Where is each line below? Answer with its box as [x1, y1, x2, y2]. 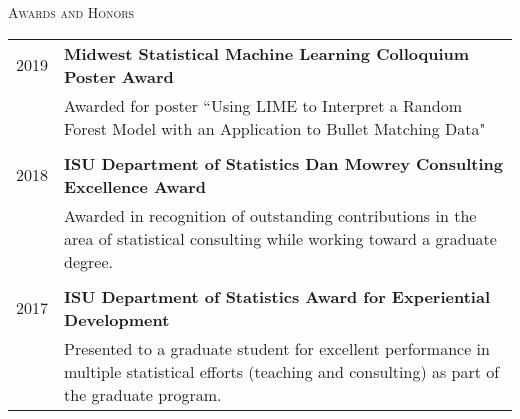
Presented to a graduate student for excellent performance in [64, 336, 490, 360]
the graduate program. [64, 382, 222, 406]
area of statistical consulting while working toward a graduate [64, 226, 497, 250]
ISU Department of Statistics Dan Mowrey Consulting [64, 151, 504, 175]
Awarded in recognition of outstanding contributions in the [64, 203, 477, 227]
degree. [64, 249, 113, 273]
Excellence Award [64, 174, 206, 198]
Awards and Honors [8, 2, 135, 22]
